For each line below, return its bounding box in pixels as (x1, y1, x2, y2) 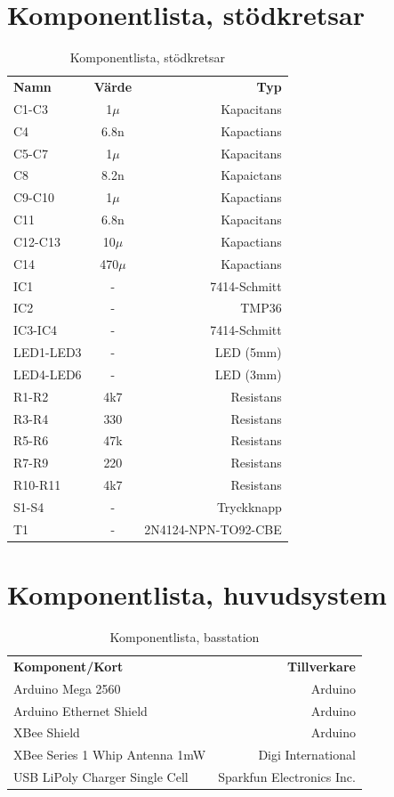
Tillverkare (286, 656, 356, 675)
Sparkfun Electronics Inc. (218, 768, 356, 786)
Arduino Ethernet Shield (13, 701, 148, 720)
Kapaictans (221, 166, 282, 184)
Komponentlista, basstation (109, 628, 260, 647)
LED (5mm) (214, 343, 282, 362)
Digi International (258, 745, 356, 764)
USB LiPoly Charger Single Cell (13, 768, 189, 786)
